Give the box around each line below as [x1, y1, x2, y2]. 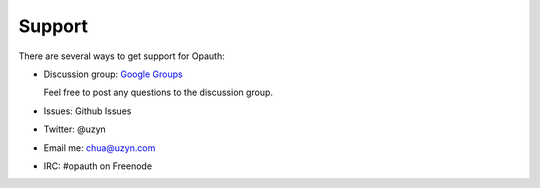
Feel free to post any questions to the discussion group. [43, 86, 274, 99]
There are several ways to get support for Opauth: [18, 50, 225, 62]
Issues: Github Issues [43, 105, 132, 117]
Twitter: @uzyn [43, 123, 107, 135]
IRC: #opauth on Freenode [43, 160, 153, 172]
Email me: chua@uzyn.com [43, 141, 156, 154]
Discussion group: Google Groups [43, 68, 184, 80]
